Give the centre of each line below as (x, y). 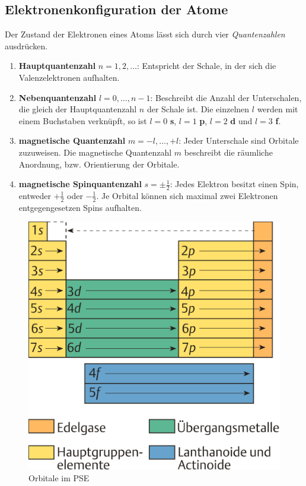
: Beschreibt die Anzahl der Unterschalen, (226, 97)
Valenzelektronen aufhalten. (69, 77)
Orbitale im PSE (59, 478)
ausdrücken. (26, 45)
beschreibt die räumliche (228, 152)
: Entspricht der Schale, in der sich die (207, 66)
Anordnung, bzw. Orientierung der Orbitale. (99, 164)
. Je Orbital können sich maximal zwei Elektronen (187, 195)
